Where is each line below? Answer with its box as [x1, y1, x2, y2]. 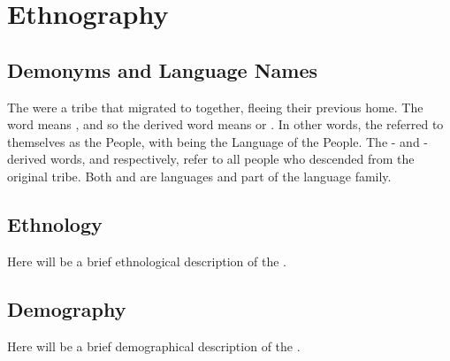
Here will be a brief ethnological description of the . [7, 251, 286, 270]
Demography [7, 295, 126, 322]
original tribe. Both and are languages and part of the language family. [7, 166, 392, 185]
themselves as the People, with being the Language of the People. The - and [7, 132, 420, 150]
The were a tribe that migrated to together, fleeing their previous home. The [7, 97, 423, 116]
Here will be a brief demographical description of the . [7, 336, 301, 355]
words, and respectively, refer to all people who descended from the [50, 150, 415, 168]
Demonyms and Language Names [7, 56, 318, 83]
